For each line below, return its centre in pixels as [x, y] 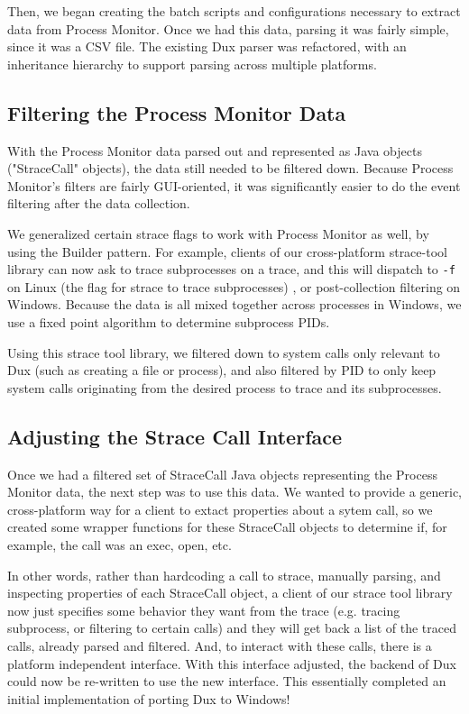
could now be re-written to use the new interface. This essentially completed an [227, 681]
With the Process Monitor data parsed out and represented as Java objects [215, 150]
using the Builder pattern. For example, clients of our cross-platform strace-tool [227, 251]
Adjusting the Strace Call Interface [175, 436]
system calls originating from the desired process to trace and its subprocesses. [225, 387]
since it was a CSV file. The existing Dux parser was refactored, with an [207, 46]
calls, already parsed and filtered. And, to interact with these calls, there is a [220, 645]
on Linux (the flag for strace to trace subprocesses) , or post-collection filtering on [234, 286]
